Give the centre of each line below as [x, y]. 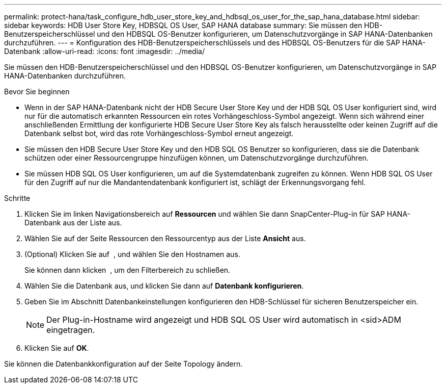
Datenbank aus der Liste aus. [73, 223]
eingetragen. [71, 330]
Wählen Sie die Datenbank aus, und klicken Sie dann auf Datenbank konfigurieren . [164, 286]
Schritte [17, 198]
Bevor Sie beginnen [37, 92]
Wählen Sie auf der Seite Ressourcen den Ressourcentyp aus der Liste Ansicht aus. [165, 238]
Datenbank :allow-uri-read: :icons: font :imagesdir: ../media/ [104, 51]
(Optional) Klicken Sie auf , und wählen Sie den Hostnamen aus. [132, 254]
